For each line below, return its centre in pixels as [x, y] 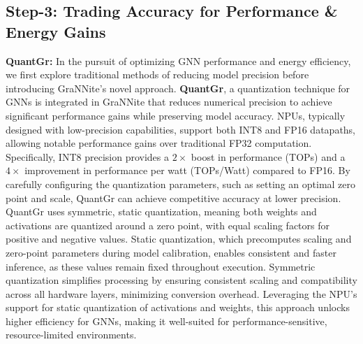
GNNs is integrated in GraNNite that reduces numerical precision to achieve [169, 102]
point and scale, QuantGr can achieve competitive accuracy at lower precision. [173, 198]
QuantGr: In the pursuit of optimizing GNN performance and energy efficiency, [178, 60]
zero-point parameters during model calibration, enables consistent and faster [171, 252]
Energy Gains [56, 31]
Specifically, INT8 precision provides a [87, 156]
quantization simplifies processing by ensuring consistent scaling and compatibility [181, 280]
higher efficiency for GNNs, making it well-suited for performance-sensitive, [166, 321]
